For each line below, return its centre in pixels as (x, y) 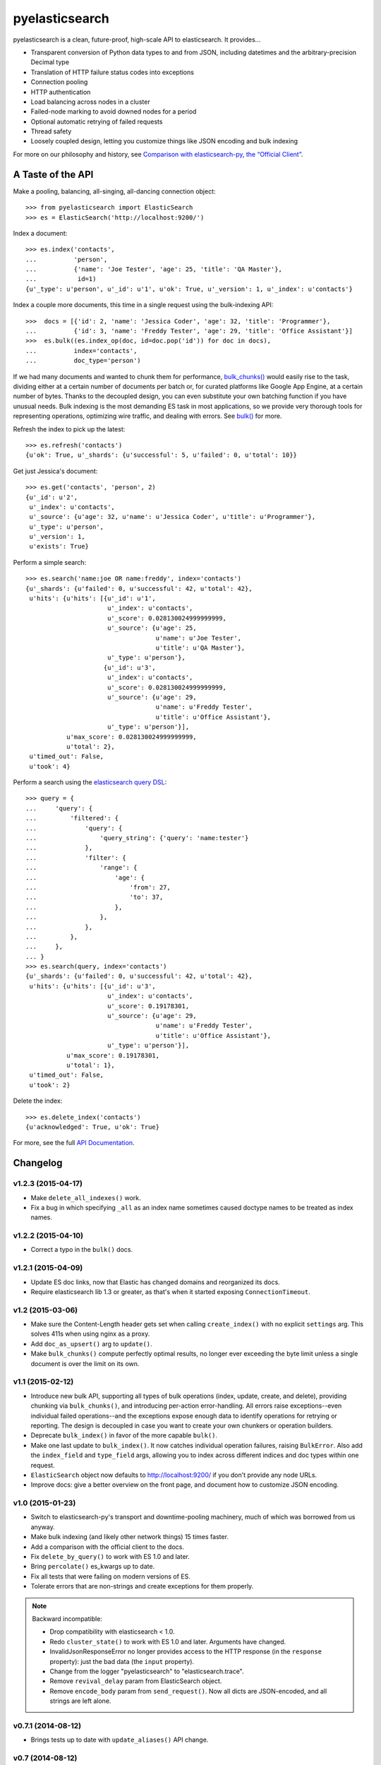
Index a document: (40, 233)
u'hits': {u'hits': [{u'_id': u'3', (93, 986)
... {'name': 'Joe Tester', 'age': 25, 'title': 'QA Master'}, (154, 269)
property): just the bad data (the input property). (122, 1661)
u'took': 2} (50, 1085)
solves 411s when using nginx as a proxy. (90, 1334)
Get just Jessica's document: (55, 471)
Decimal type (50, 62)
